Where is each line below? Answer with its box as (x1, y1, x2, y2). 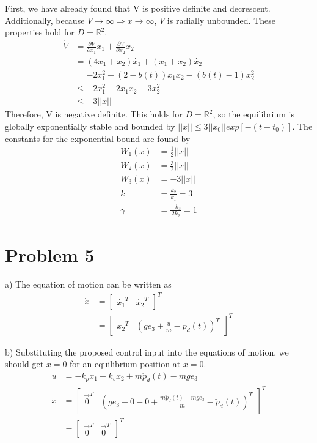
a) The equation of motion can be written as (5, 278, 172, 290)
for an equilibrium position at (70, 357, 181, 370)
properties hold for (5, 26, 75, 39)
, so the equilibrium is (213, 108, 294, 121)
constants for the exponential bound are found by (5, 132, 191, 144)
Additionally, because (5, 13, 85, 26)
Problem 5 (5, 242, 95, 267)
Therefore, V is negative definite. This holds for (5, 108, 183, 121)
